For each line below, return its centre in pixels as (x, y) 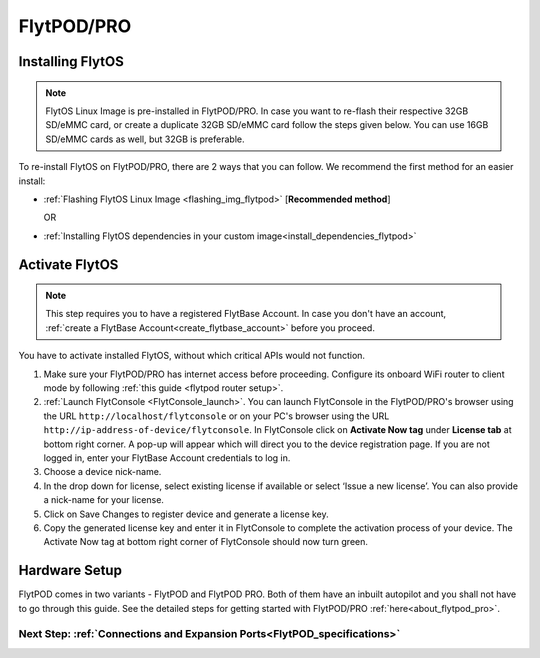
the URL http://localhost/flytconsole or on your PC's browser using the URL (216, 416)
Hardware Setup (70, 570)
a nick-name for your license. (104, 500)
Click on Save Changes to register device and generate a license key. (186, 514)
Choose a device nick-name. (102, 472)
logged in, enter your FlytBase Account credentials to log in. (167, 458)
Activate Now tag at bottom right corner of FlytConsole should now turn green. (206, 542)
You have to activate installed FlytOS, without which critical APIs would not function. (191, 356)
